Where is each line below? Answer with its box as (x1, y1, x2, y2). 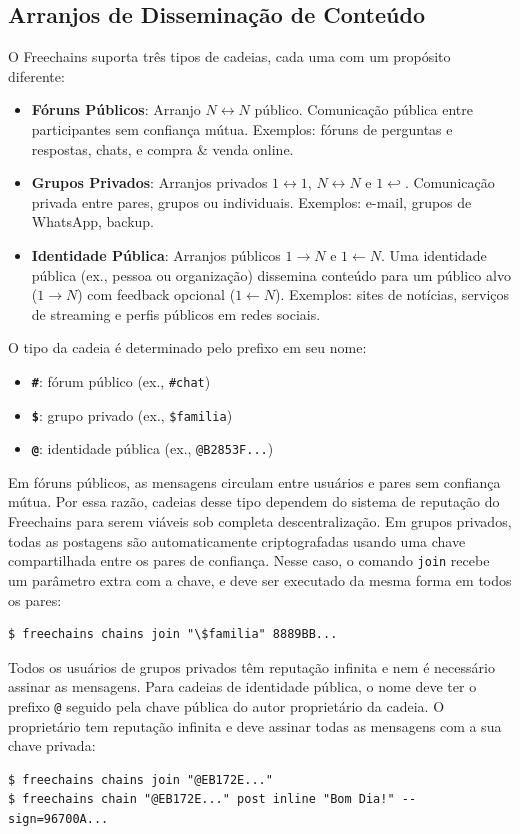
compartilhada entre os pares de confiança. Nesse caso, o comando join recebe (8, 550, 490, 571)
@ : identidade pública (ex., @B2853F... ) (31, 438, 274, 459)
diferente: (8, 65, 65, 86)
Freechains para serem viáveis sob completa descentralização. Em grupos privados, (8, 511, 512, 532)
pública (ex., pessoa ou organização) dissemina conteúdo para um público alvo (31, 264, 511, 285)
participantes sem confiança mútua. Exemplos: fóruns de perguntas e (31, 118, 453, 139)
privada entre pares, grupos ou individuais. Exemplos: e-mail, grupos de (31, 191, 472, 212)
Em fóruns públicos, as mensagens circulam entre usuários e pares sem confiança (8, 471, 501, 492)
